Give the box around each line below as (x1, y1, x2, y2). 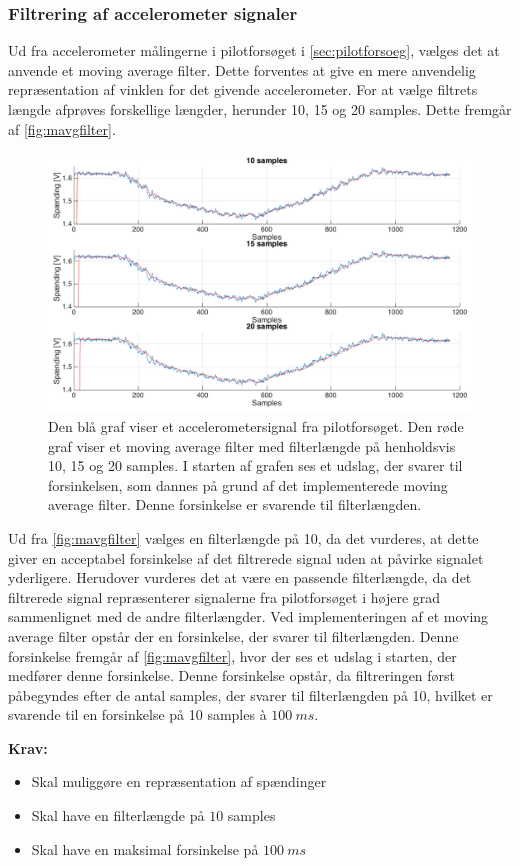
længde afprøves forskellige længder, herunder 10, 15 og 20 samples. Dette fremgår (8, 99, 512, 119)
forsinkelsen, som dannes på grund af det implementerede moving (48, 474, 448, 495)
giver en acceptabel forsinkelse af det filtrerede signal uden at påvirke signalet (8, 547, 484, 568)
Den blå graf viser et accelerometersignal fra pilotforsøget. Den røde (48, 415, 464, 436)
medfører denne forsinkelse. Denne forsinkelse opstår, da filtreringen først (8, 665, 456, 686)
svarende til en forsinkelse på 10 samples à (8, 704, 267, 725)
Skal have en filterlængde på (31, 805, 205, 826)
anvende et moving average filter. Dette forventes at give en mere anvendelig (8, 59, 476, 80)
